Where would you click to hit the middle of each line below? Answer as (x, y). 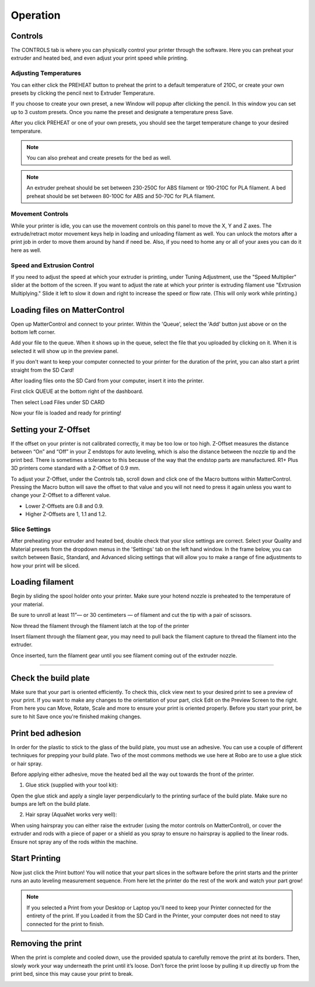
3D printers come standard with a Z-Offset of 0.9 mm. (75, 468)
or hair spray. (27, 764)
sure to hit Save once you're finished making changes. (76, 716)
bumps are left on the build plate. (50, 804)
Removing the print (46, 943)
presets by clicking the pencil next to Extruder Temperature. (83, 93)
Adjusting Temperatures (46, 73)
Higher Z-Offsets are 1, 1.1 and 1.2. (66, 514)
